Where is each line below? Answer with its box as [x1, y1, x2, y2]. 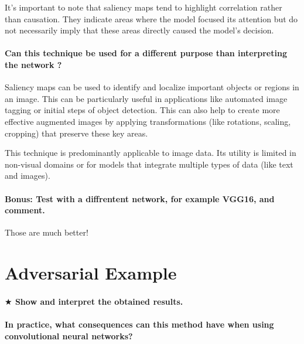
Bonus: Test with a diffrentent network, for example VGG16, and [5, 192, 275, 205]
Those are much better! [5, 226, 88, 239]
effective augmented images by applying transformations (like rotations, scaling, [5, 115, 291, 127]
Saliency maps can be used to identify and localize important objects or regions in [5, 81, 299, 93]
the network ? [5, 58, 62, 70]
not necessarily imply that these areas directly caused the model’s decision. [5, 24, 274, 36]
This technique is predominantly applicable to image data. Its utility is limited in [5, 147, 296, 159]
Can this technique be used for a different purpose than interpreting [5, 47, 287, 59]
